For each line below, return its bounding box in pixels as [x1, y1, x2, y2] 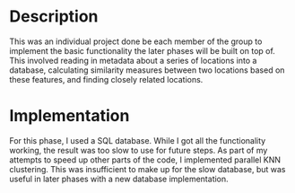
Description [9, 6, 99, 27]
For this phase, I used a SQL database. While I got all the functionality [9, 135, 266, 145]
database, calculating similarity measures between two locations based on [9, 65, 285, 75]
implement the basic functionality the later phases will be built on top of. [9, 45, 275, 56]
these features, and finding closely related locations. [9, 74, 204, 84]
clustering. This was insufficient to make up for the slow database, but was [9, 163, 286, 174]
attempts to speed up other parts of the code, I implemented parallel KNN [9, 154, 281, 165]
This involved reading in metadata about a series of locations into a [9, 55, 257, 66]
